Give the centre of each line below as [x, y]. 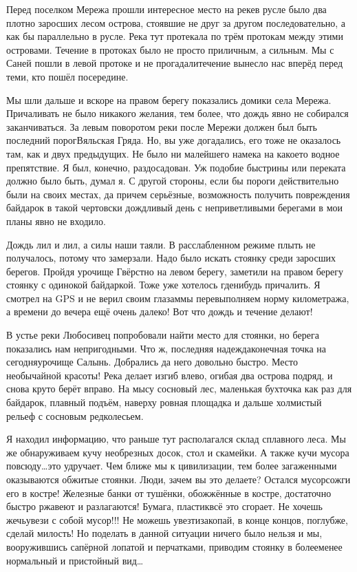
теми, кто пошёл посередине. [67, 76]
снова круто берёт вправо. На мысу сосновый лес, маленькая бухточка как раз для [179, 389]
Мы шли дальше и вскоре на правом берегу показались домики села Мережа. [169, 99]
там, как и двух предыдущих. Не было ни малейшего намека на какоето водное [173, 153]
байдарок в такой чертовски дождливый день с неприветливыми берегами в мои [174, 208]
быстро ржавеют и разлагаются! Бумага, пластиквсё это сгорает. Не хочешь [164, 506]
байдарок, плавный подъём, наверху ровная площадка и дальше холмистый [164, 402]
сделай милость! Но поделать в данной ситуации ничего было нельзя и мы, [164, 533]
